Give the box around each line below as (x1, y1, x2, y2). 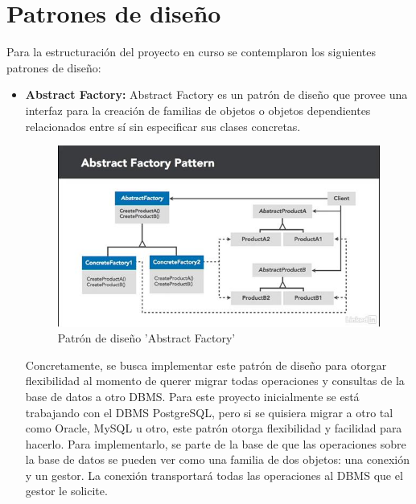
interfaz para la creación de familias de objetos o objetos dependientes (25, 101, 371, 118)
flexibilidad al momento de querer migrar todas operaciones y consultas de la (25, 372, 405, 389)
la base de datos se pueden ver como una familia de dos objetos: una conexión (25, 451, 410, 468)
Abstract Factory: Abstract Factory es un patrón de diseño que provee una (25, 86, 408, 103)
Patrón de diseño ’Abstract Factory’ (57, 330, 236, 346)
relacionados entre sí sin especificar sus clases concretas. (25, 117, 301, 134)
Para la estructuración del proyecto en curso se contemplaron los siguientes (6, 43, 376, 60)
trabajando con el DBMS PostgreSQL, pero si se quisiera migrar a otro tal (25, 404, 393, 420)
